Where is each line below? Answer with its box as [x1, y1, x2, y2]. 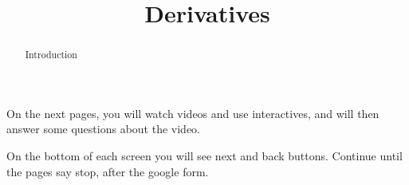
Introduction [25, 48, 77, 61]
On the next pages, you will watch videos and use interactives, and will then [6, 104, 380, 121]
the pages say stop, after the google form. [6, 163, 209, 179]
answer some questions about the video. [6, 120, 200, 137]
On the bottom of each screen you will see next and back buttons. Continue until [6, 148, 403, 164]
